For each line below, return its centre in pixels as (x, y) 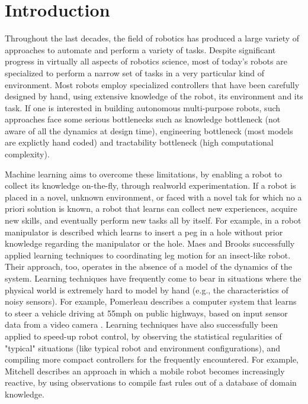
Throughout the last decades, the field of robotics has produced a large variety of (152, 38)
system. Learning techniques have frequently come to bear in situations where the (153, 278)
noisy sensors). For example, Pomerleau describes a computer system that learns (151, 301)
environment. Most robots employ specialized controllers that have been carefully (152, 84)
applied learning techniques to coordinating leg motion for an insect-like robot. (148, 255)
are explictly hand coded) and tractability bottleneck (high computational (139, 142)
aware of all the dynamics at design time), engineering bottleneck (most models (149, 130)
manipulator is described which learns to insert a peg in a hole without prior (144, 232)
